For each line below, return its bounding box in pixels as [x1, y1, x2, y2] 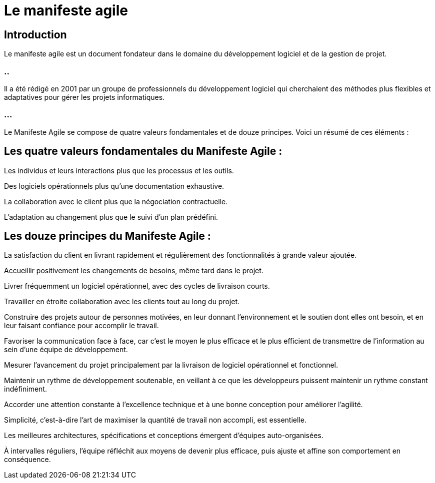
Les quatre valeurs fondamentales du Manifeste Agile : [4, 145, 282, 158]
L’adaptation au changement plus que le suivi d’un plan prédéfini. [4, 212, 218, 221]
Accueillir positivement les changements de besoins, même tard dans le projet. [4, 266, 263, 275]
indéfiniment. [4, 385, 47, 394]
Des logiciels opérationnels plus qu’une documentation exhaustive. [4, 181, 224, 190]
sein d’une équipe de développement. [4, 345, 128, 354]
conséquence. [4, 455, 51, 464]
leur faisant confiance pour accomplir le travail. [4, 321, 159, 330]
